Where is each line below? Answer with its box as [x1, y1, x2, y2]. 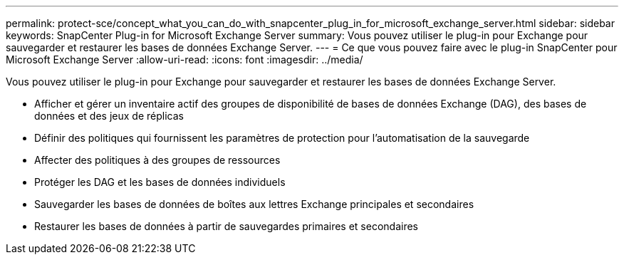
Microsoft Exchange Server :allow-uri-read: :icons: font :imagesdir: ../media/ [6, 53, 363, 66]
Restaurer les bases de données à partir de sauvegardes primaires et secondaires [34, 220, 418, 232]
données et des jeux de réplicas [34, 110, 184, 122]
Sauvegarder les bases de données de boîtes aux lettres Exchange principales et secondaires [34, 198, 474, 210]
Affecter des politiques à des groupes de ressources [34, 154, 281, 166]
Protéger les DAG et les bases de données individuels [34, 176, 286, 188]
